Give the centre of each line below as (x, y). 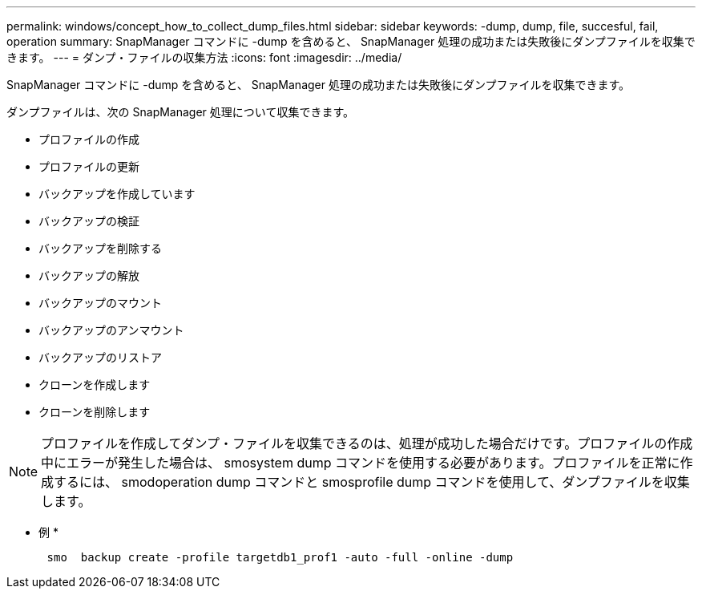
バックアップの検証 (89, 221)
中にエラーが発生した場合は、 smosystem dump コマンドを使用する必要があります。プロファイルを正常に (361, 463)
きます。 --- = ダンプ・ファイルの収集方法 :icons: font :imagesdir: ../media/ (204, 57)
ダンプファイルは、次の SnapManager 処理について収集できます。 (180, 112)
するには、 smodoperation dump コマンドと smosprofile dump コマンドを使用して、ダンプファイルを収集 (372, 482)
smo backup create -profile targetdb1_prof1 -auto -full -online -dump (280, 557)
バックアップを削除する (100, 248)
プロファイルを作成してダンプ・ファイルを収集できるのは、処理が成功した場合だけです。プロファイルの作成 (367, 443)
